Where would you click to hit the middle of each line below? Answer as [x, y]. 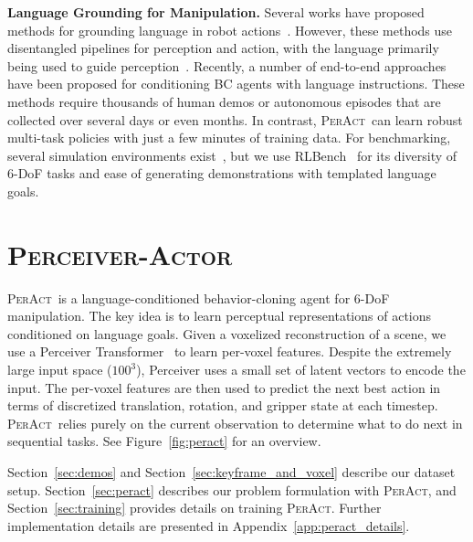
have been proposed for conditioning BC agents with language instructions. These [236, 84]
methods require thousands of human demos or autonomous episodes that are [224, 101]
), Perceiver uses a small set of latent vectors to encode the [301, 370]
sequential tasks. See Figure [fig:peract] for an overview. [164, 441]
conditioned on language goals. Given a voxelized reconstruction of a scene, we [227, 333]
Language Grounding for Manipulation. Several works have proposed [216, 12]
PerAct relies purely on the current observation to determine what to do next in [235, 423]
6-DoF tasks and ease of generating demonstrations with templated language [222, 173]
